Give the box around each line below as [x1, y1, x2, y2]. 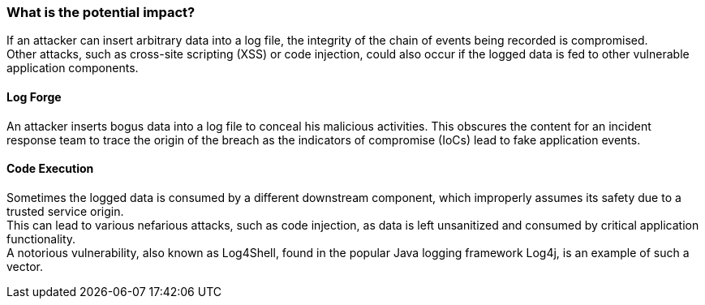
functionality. [6, 231, 76, 246]
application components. [6, 61, 139, 75]
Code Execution [6, 161, 94, 176]
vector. [6, 259, 44, 273]
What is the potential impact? [6, 4, 196, 20]
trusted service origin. [6, 204, 124, 218]
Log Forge [6, 89, 62, 104]
